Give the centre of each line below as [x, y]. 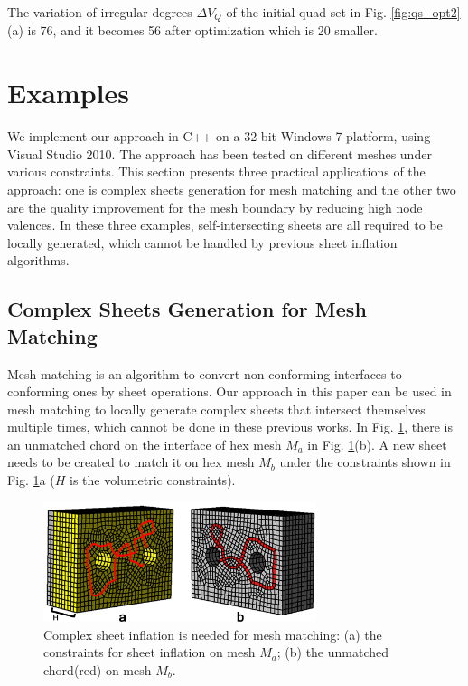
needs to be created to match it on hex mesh [131, 462]
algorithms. [38, 260]
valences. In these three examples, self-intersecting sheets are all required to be [225, 225]
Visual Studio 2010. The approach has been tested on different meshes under [220, 153]
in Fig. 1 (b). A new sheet [377, 444]
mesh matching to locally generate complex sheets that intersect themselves [216, 409]
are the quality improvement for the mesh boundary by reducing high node [215, 207]
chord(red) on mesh [98, 669]
